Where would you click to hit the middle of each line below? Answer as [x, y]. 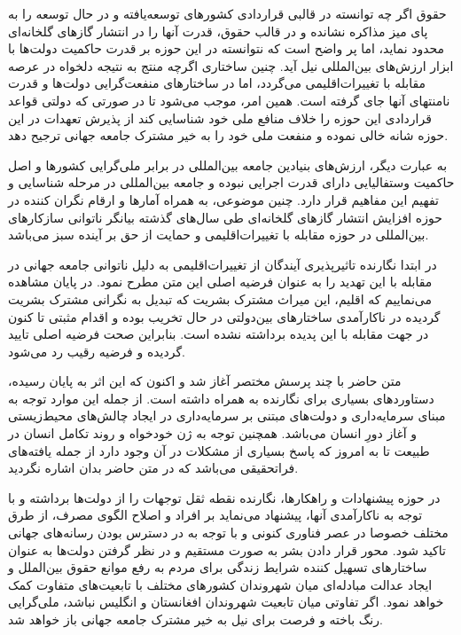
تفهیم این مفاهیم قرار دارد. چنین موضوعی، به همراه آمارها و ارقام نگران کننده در [223, 199]
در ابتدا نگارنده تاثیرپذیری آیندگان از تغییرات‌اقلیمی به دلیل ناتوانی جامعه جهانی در [223, 264]
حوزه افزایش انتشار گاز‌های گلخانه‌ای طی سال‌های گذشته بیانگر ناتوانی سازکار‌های [225, 217]
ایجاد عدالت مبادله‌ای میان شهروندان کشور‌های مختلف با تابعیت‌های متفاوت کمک [220, 584]
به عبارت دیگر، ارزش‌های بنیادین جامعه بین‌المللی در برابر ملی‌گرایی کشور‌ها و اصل [228, 165]
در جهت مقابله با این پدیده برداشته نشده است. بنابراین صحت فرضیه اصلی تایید [219, 334]
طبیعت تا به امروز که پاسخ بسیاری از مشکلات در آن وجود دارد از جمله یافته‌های [219, 450]
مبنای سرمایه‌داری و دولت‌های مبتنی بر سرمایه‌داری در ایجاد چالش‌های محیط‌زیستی [227, 415]
